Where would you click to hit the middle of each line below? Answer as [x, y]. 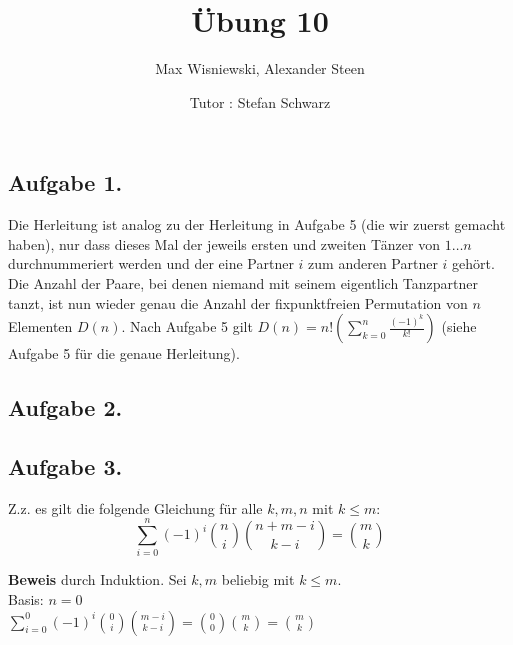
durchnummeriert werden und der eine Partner [151, 263]
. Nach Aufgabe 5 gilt [187, 326]
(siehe [459, 326]
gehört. [473, 263]
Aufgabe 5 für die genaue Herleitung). [124, 353]
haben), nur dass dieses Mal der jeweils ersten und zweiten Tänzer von [224, 243]
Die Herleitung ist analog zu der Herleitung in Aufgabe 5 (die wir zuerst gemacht [257, 224]
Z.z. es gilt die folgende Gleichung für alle [135, 507]
